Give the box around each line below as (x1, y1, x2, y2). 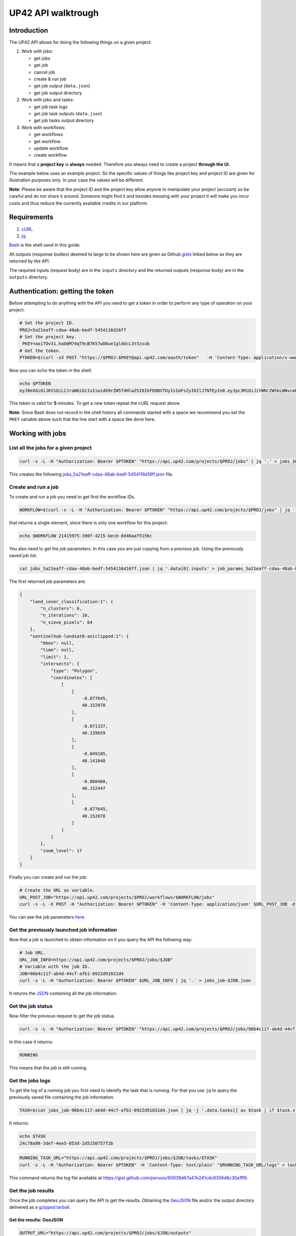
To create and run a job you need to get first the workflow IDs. (9, 493, 136, 499)
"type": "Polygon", (50, 668, 98, 673)
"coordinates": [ (50, 675, 93, 680)
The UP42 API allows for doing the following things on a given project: (9, 40, 152, 45)
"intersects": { (40, 661, 80, 667)
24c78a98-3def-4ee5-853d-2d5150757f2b (19, 1140, 113, 1146)
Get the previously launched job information (9, 926, 117, 933)
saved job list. (9, 553, 37, 559)
